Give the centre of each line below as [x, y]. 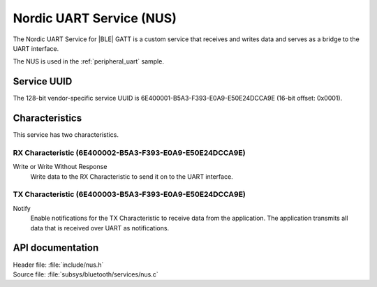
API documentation [56, 248]
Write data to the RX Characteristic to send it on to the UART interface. [132, 176]
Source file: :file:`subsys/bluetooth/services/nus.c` [86, 274]
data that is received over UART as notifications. [100, 228]
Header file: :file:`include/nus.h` [58, 265]
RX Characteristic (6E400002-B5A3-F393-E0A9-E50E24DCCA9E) [129, 152]
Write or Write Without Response [60, 167]
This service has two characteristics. [66, 135]
